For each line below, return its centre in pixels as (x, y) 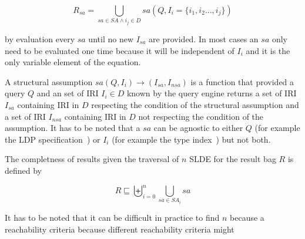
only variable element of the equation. (73, 62)
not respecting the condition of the (201, 116)
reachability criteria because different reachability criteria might (120, 229)
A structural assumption (49, 81)
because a (247, 217)
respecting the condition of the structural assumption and (195, 104)
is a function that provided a (242, 81)
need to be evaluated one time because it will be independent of (120, 50)
